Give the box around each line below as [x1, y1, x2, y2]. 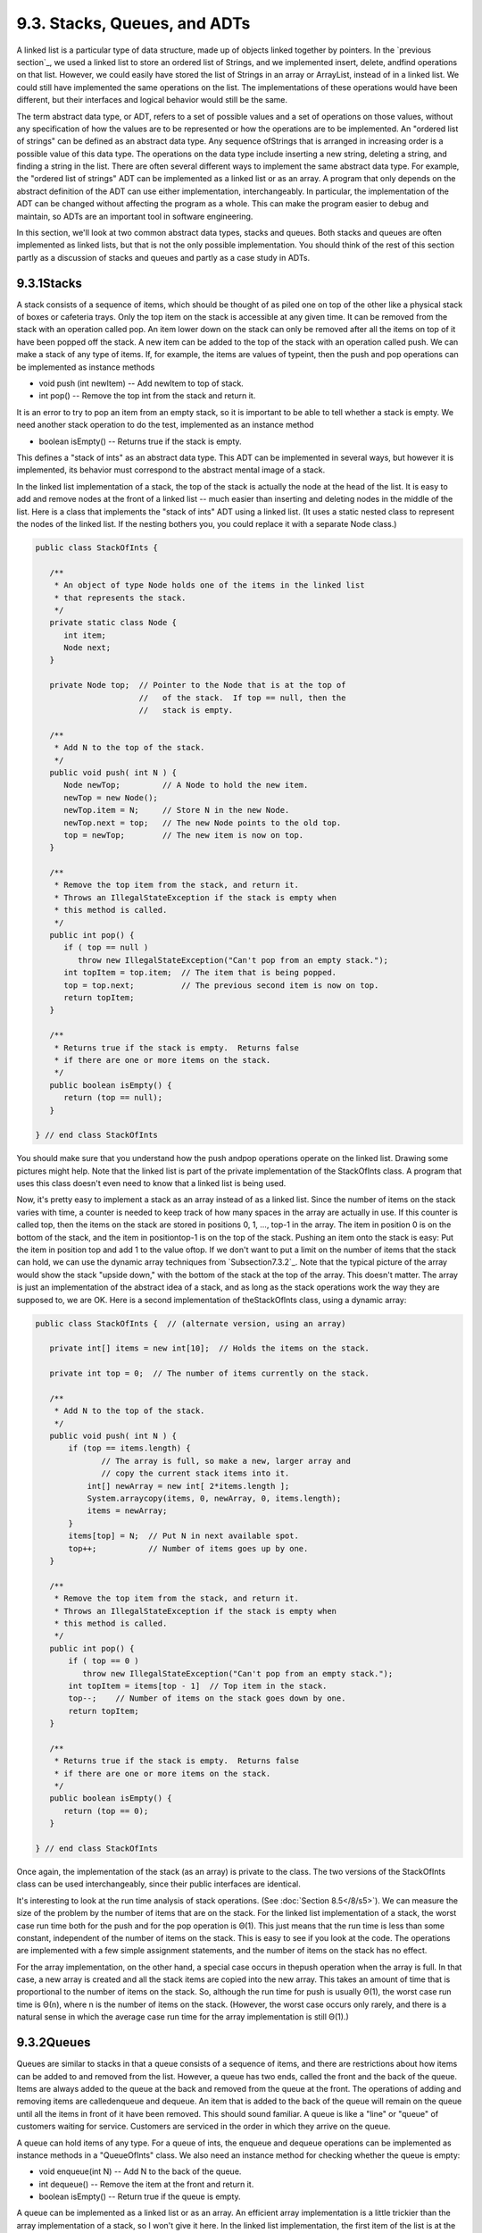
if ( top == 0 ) [68, 1656, 140, 1666]
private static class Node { [49, 617, 178, 628]
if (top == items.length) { [68, 1443, 191, 1453]
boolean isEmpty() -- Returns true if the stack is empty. [38, 436, 242, 447]
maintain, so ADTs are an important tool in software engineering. [16, 211, 253, 222]
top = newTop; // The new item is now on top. [63, 830, 304, 840]
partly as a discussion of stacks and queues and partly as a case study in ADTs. [16, 252, 311, 263]
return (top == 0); [63, 1805, 149, 1816]
